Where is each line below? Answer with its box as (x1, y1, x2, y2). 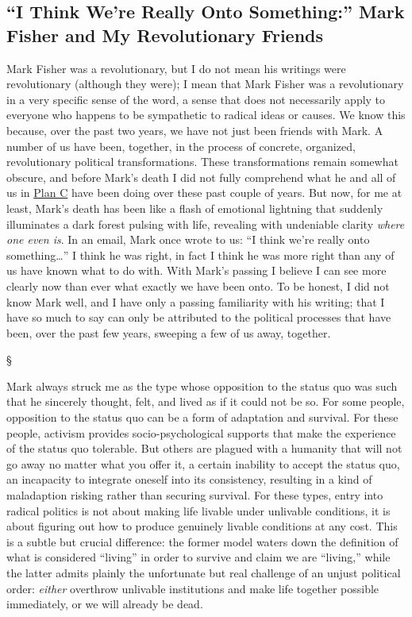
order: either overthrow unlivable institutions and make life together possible (6, 580, 379, 596)
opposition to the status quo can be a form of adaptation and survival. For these (6, 409, 399, 426)
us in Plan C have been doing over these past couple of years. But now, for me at (6, 184, 402, 201)
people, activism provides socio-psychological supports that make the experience (6, 424, 396, 441)
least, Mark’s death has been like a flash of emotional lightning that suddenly (6, 199, 383, 216)
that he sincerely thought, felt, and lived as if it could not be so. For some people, (6, 393, 405, 410)
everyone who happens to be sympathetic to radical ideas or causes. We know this (6, 106, 406, 123)
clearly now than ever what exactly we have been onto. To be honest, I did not (6, 277, 390, 294)
